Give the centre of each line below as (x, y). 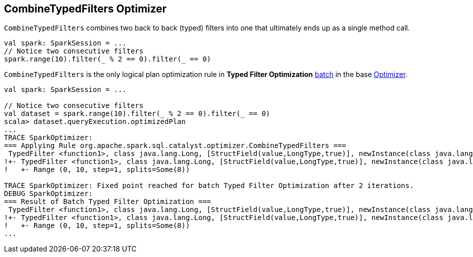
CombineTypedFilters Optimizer (85, 9)
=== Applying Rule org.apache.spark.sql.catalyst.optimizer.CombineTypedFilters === (175, 146)
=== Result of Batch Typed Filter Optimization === (108, 202)
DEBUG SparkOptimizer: (49, 194)
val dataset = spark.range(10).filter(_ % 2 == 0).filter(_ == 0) (137, 114)
